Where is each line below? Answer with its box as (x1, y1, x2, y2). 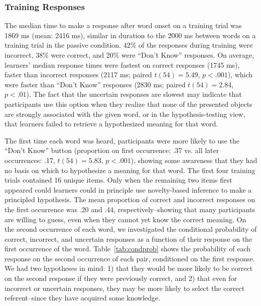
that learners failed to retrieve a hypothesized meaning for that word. (5, 118, 218, 129)
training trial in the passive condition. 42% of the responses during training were (5, 40, 253, 50)
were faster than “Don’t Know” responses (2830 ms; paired (5, 79, 186, 89)
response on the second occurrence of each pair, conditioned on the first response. (5, 253, 255, 263)
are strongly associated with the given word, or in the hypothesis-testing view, (5, 108, 245, 119)
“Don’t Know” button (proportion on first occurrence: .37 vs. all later (5, 145, 219, 156)
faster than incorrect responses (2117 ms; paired (5, 69, 152, 80)
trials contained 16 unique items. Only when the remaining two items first (5, 175, 232, 185)
